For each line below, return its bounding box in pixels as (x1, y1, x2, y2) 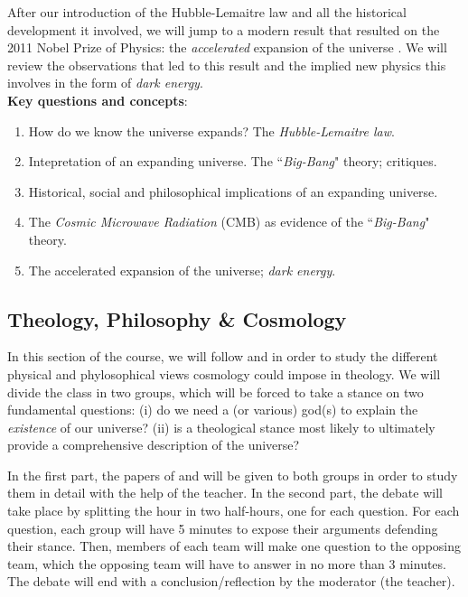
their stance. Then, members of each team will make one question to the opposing (7, 536, 461, 555)
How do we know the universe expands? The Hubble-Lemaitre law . (28, 121, 395, 140)
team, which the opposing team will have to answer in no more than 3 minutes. (7, 554, 446, 573)
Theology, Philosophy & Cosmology (7, 304, 347, 332)
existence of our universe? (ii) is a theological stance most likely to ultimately (7, 417, 435, 436)
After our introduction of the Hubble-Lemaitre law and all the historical (7, 3, 407, 21)
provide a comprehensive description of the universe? (7, 435, 300, 454)
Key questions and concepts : (7, 90, 188, 109)
